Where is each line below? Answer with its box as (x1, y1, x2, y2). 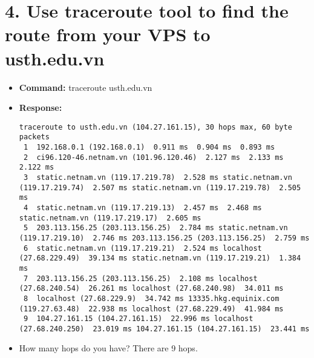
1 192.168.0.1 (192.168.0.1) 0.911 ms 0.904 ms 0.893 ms (23, 143, 275, 151)
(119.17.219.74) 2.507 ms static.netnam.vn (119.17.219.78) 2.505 (19, 183, 301, 192)
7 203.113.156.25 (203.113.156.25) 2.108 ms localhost (23, 274, 258, 283)
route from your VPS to (5, 22, 211, 47)
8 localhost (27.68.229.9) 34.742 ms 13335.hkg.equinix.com (23, 294, 280, 303)
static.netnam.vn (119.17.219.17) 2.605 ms (19, 213, 201, 222)
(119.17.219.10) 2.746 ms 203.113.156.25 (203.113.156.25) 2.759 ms (19, 233, 310, 242)
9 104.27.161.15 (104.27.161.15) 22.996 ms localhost (23, 314, 253, 323)
